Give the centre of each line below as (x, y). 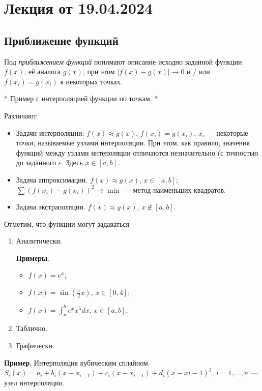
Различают (20, 115)
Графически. (35, 345)
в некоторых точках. (91, 81)
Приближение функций (61, 40)
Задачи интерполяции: (50, 132)
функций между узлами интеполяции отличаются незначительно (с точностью (137, 152)
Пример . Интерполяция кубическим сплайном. (77, 362)
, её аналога (42, 71)
